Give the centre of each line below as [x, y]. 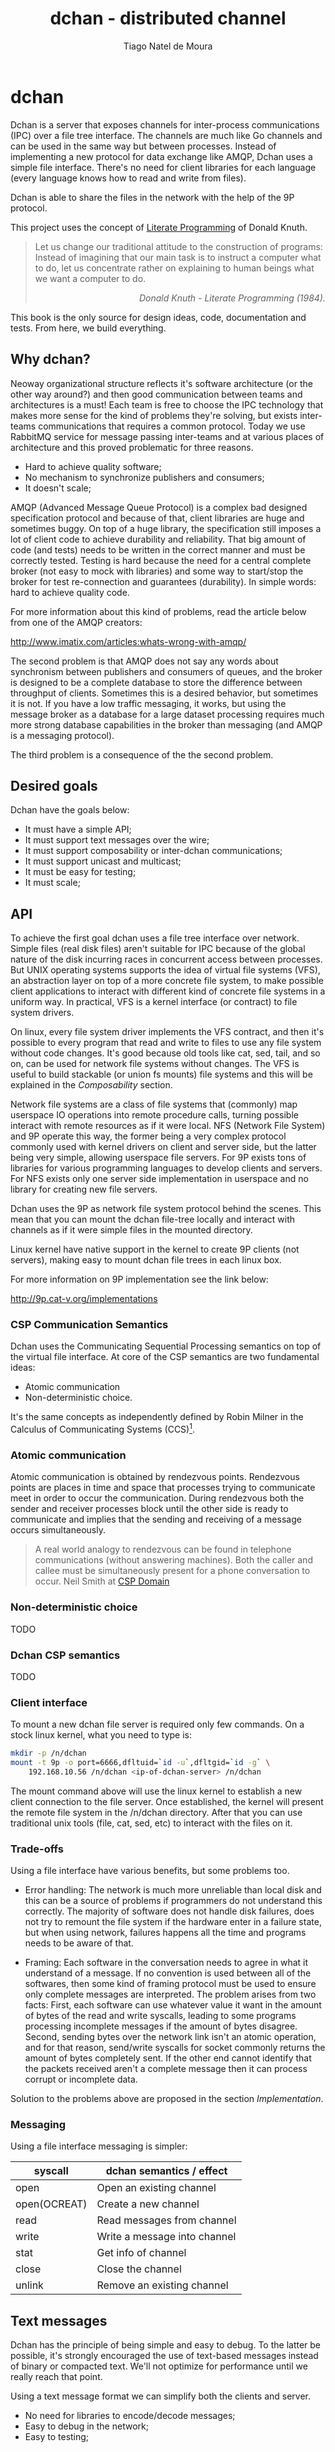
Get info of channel [141, 2253]
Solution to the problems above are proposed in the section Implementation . [167, 2099]
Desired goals [54, 785]
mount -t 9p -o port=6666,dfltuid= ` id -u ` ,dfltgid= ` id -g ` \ [140, 1763]
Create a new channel [148, 2204]
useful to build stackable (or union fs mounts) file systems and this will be [161, 1074]
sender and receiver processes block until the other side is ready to [149, 1509]
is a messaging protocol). [62, 735]
